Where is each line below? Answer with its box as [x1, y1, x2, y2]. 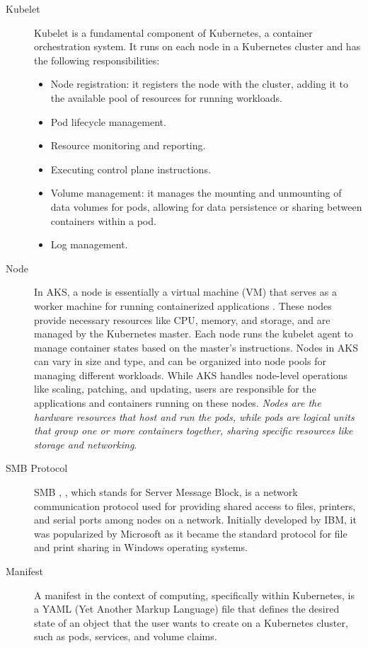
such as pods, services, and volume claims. [34, 629, 217, 644]
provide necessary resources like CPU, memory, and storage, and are [34, 312, 330, 327]
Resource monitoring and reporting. [50, 138, 206, 153]
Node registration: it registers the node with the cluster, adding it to [50, 76, 348, 91]
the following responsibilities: [34, 52, 160, 67]
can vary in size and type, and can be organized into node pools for [34, 354, 326, 369]
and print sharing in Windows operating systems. [34, 540, 248, 555]
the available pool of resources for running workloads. [50, 90, 282, 105]
